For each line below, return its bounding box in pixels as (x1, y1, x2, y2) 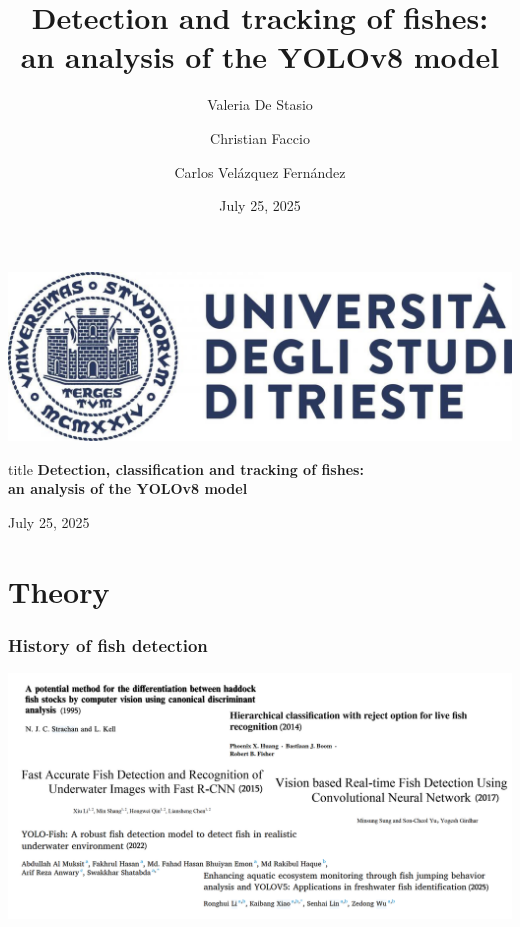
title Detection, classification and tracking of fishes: (8, 458, 364, 479)
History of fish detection (8, 632, 208, 657)
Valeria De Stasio (207, 94, 313, 115)
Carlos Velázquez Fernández (174, 161, 346, 182)
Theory (8, 570, 110, 611)
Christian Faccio (210, 127, 310, 148)
